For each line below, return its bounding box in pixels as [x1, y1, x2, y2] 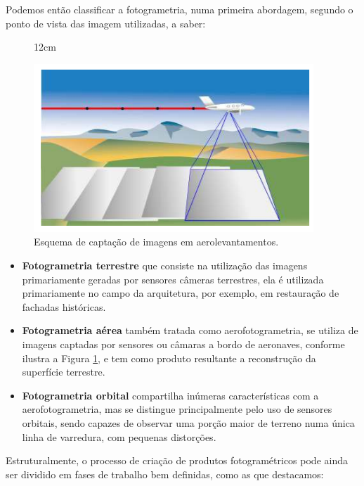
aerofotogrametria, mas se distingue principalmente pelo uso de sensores [22, 402, 332, 416]
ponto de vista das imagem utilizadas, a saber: [6, 15, 206, 30]
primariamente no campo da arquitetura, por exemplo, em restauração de [22, 286, 339, 300]
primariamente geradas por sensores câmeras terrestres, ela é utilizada [22, 271, 324, 286]
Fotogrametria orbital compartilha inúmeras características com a [22, 388, 319, 402]
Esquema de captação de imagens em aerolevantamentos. [34, 234, 279, 249]
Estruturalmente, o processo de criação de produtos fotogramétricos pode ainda [6, 453, 348, 468]
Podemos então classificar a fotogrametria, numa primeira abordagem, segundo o [6, 2, 353, 16]
